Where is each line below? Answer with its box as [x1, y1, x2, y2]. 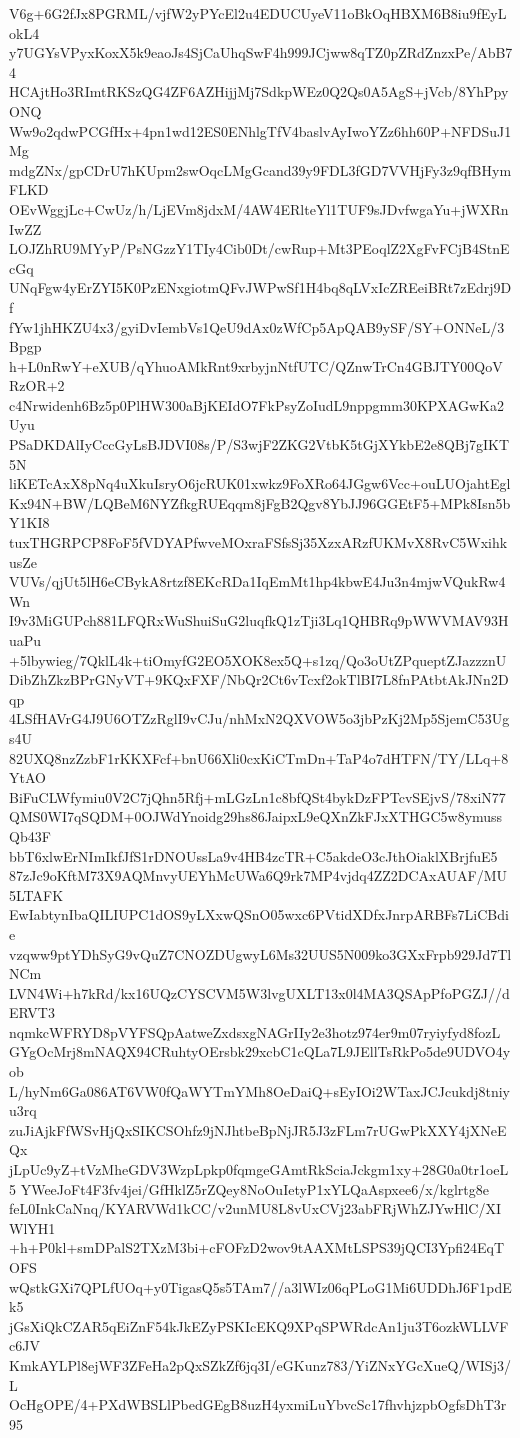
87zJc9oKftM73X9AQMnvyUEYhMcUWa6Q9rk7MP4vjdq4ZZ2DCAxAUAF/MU [9, 865, 508, 886]
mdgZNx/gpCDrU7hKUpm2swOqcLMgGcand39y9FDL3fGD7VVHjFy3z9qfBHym [9, 159, 512, 180]
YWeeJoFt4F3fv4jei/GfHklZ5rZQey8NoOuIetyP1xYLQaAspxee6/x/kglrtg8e [20, 1178, 489, 1199]
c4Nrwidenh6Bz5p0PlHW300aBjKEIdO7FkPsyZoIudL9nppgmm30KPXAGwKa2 [9, 394, 504, 415]
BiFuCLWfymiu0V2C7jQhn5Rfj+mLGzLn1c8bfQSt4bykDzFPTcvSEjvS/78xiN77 [9, 786, 506, 807]
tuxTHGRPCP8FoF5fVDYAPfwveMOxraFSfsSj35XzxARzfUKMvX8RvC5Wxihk [9, 532, 508, 553]
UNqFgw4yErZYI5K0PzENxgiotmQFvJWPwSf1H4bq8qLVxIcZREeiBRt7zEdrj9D [9, 277, 512, 298]
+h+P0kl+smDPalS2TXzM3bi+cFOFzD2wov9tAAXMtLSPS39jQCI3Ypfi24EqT [9, 1237, 505, 1258]
